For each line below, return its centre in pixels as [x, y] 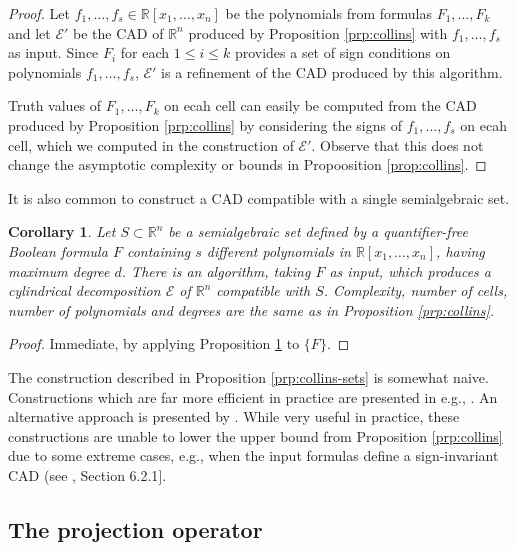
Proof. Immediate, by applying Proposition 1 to [154, 343]
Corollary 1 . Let [62, 231]
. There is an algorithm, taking [216, 270]
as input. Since [53, 52]
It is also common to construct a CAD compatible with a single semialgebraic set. [259, 197]
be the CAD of [118, 32]
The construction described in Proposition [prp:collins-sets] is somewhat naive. [248, 376]
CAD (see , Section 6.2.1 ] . [87, 474]
